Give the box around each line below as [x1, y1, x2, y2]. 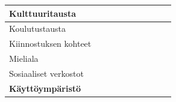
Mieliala [9, 52, 39, 65]
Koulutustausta [9, 22, 66, 35]
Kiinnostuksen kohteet [9, 37, 92, 50]
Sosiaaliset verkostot [9, 67, 84, 79]
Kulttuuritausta [9, 7, 77, 19]
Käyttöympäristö [9, 82, 81, 94]
